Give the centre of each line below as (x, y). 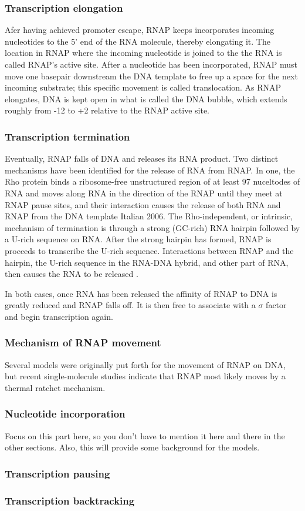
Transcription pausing (57, 473)
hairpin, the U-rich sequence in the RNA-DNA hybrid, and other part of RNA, (147, 262)
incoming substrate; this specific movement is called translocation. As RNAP (143, 87)
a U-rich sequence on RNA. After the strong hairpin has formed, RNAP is (138, 239)
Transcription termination (67, 136)
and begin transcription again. (59, 316)
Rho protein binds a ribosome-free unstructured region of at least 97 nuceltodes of (152, 181)
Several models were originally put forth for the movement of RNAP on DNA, (145, 364)
